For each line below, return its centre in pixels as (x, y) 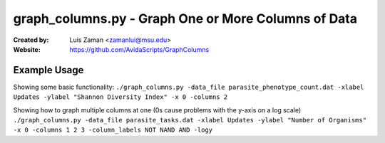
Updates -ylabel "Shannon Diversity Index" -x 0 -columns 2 (120, 97)
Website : (27, 49)
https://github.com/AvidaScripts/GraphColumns (139, 49)
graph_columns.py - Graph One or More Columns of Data (185, 18)
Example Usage (48, 70)
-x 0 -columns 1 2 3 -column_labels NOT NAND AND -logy (113, 130)
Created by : (31, 40)
